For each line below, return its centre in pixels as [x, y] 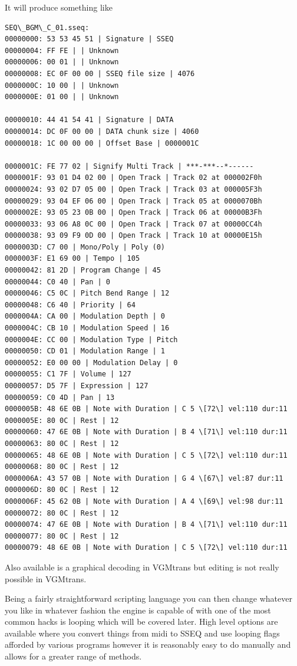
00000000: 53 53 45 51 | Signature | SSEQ [89, 39]
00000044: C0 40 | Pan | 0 [57, 282]
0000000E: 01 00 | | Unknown [62, 97]
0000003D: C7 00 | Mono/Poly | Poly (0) [85, 247]
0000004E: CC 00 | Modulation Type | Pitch [91, 339]
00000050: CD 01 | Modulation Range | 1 [85, 351]
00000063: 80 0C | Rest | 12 [62, 443]
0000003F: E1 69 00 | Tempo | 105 [72, 259]
